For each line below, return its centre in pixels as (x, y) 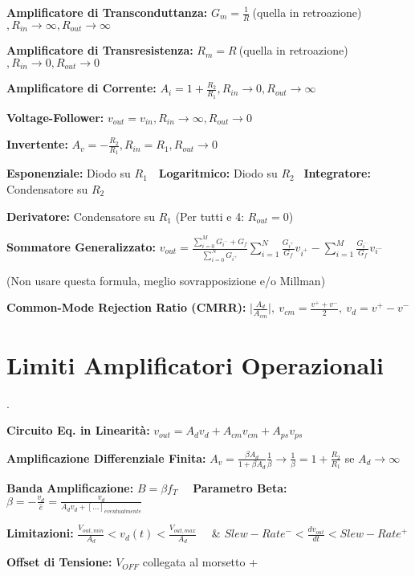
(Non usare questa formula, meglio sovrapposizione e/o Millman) (166, 280)
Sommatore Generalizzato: (81, 247)
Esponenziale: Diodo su (69, 173)
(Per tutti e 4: (210, 216)
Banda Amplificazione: (70, 487)
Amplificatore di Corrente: (81, 88)
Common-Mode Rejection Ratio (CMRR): (126, 307)
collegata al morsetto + (200, 562)
